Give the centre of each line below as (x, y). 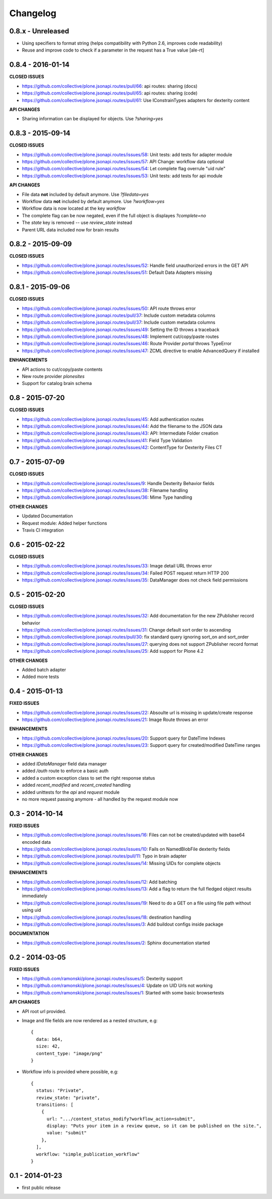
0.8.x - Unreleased (39, 31)
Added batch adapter (44, 670)
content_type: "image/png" (69, 1053)
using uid (31, 910)
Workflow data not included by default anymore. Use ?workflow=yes (93, 201)
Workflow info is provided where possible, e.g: (70, 1072)
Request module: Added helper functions (64, 523)
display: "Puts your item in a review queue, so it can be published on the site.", (154, 1126)
